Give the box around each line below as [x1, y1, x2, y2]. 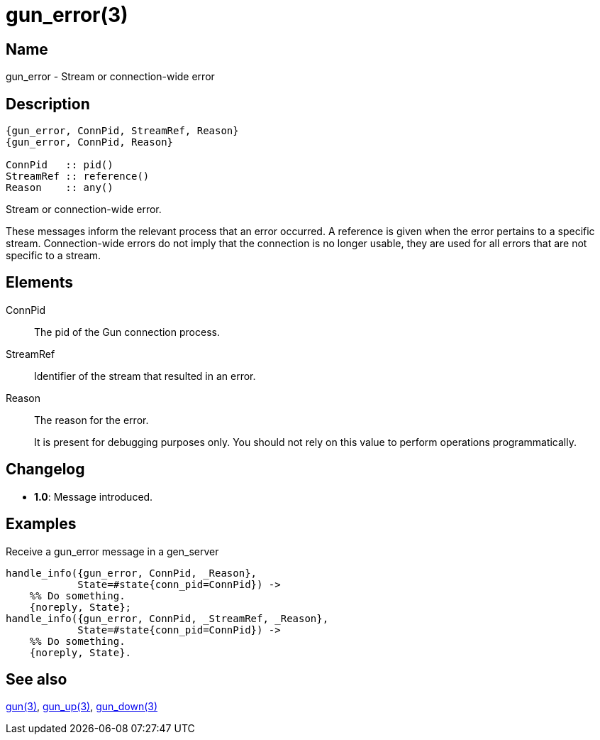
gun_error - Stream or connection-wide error [6, 70, 215, 83]
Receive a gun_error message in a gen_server [6, 545, 219, 557]
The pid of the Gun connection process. [34, 325, 220, 338]
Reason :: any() [6, 182, 113, 194]
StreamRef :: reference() [6, 170, 150, 183]
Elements [6, 273, 74, 292]
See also [6, 670, 67, 688]
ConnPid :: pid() [6, 159, 113, 171]
